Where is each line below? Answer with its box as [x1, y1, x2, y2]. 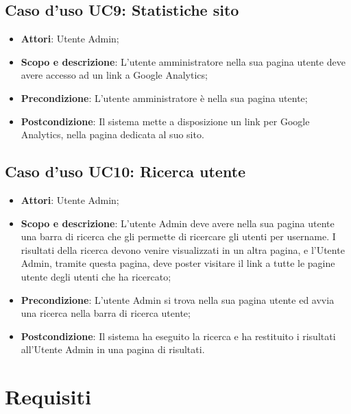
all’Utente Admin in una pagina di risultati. [21, 342, 205, 357]
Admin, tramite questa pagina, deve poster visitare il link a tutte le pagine [21, 256, 335, 270]
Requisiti [5, 383, 91, 411]
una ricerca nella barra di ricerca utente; [21, 306, 191, 320]
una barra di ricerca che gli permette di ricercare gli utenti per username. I [21, 229, 336, 244]
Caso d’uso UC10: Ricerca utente [5, 161, 246, 182]
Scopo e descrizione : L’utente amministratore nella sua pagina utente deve [21, 54, 346, 68]
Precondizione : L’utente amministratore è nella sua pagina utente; [21, 90, 308, 105]
